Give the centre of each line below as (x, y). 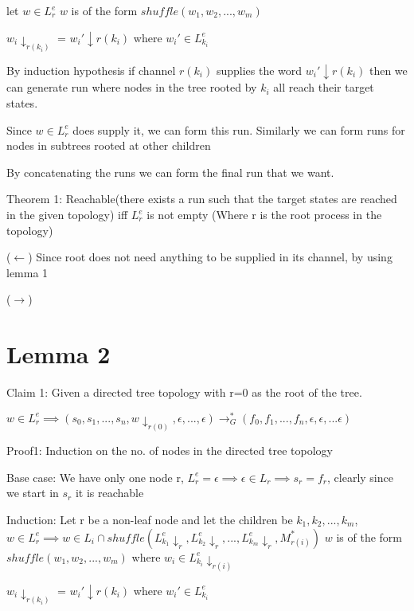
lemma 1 (27, 272)
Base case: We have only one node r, (95, 477)
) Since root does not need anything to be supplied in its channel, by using (210, 257)
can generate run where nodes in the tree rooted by (132, 87)
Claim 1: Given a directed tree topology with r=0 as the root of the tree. (184, 392)
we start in (33, 493)
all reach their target (324, 87)
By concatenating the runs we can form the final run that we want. (170, 172)
